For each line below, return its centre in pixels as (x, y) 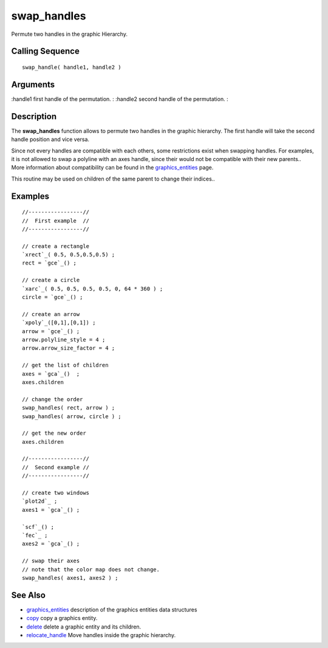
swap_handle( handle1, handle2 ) (72, 67)
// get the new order (54, 433)
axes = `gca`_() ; (51, 374)
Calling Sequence (46, 51)
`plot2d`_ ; (40, 501)
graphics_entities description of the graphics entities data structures (112, 609)
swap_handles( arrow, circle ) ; (72, 416)
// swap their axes (51, 561)
